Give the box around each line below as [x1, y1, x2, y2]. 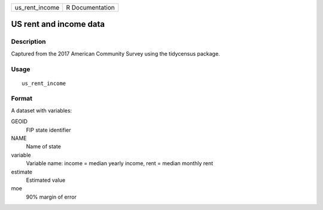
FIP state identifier [26, 126, 71, 133]
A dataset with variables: [11, 106, 72, 114]
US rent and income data [11, 19, 105, 29]
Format [11, 95, 33, 103]
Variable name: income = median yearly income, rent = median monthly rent [26, 160, 214, 167]
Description [11, 38, 46, 46]
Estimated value [26, 176, 66, 184]
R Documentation [66, 4, 115, 11]
